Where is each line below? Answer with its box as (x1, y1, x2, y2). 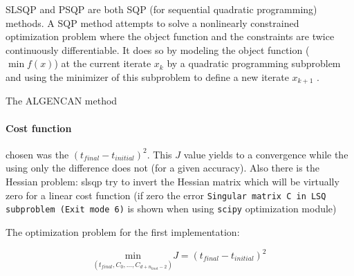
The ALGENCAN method (6, 93, 118, 108)
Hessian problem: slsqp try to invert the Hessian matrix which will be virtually (6, 174, 339, 188)
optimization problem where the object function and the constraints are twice (6, 29, 335, 44)
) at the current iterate (54, 56, 151, 71)
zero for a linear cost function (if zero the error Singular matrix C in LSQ (6, 187, 326, 202)
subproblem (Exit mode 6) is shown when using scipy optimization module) (6, 201, 337, 216)
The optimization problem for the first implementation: (6, 224, 240, 239)
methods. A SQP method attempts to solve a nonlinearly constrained (6, 15, 299, 30)
